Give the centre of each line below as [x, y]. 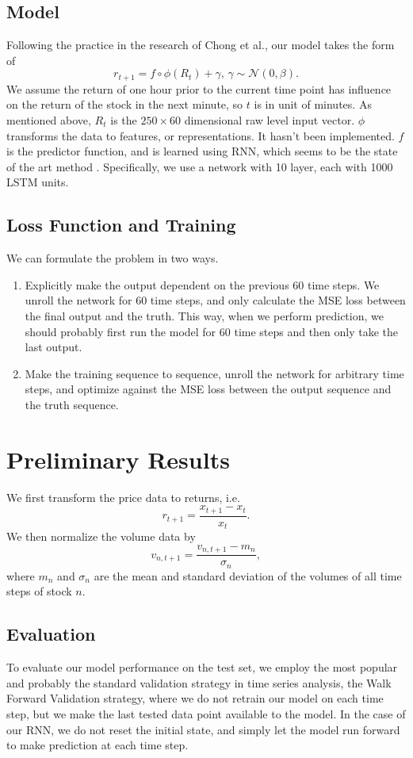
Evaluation [51, 634]
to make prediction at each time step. [98, 745]
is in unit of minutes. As [313, 104]
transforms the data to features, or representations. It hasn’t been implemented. [201, 135]
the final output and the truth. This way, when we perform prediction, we [204, 315]
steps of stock [39, 591]
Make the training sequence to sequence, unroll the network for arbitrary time [214, 373]
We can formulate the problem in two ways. [113, 258]
